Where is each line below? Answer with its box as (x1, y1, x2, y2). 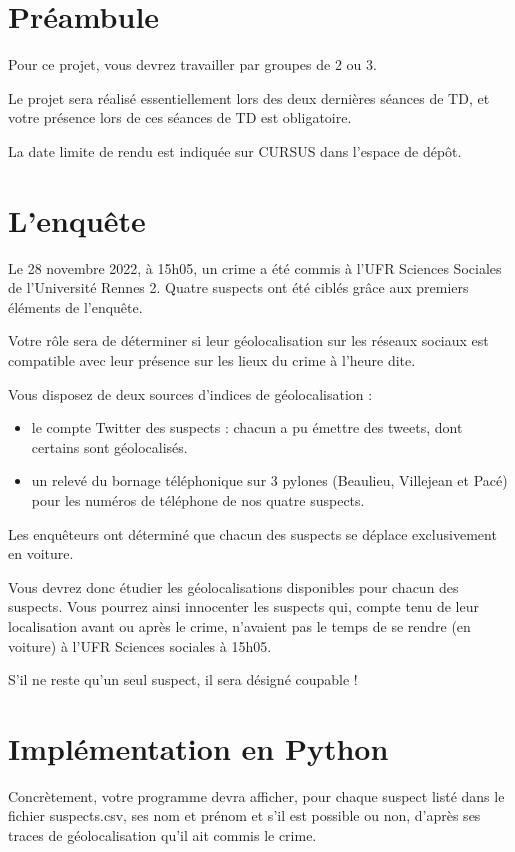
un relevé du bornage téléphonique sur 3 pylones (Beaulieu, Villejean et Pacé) (31, 470, 508, 491)
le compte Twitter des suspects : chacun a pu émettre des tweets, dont (31, 417, 463, 438)
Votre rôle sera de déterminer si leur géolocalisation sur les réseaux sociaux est (8, 330, 489, 351)
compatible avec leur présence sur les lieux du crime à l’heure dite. (8, 350, 416, 370)
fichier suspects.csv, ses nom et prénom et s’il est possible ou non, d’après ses (8, 805, 481, 826)
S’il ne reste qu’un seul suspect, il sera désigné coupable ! (8, 669, 358, 690)
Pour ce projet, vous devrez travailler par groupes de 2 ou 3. (8, 54, 377, 75)
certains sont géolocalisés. (31, 436, 188, 457)
